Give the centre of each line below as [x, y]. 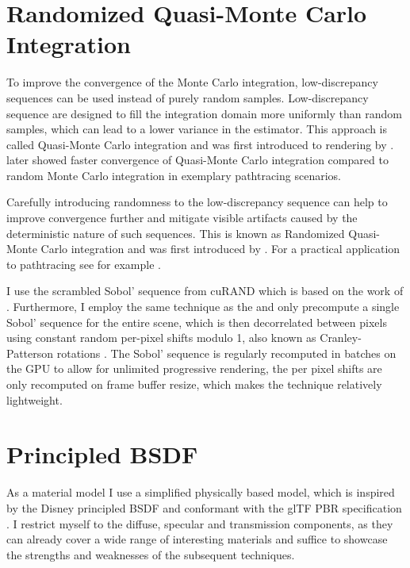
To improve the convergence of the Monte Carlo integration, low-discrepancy [192, 82]
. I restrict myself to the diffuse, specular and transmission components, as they [200, 523]
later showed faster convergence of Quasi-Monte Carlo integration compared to [197, 160]
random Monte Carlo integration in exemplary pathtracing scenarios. [174, 175]
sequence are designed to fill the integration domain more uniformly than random [204, 113]
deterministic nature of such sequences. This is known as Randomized [176, 233]
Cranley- [341, 338]
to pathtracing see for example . [84, 264]
